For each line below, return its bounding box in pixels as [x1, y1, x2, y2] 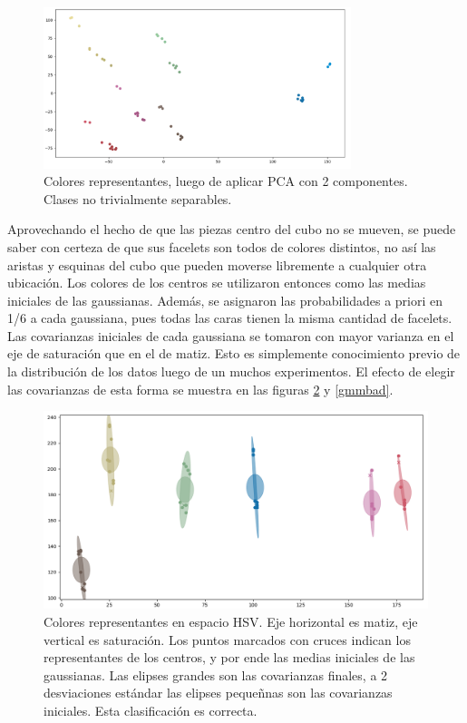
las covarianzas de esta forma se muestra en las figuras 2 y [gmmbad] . [7, 379, 394, 398]
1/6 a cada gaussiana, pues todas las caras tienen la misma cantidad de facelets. [7, 308, 452, 327]
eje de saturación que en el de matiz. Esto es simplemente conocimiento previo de [7, 344, 461, 363]
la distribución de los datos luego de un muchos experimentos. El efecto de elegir [7, 362, 455, 381]
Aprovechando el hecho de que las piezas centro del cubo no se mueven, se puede [7, 220, 456, 239]
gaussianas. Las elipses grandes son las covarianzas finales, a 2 [44, 665, 388, 684]
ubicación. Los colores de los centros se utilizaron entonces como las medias [7, 273, 426, 292]
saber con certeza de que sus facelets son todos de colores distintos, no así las [7, 237, 436, 256]
